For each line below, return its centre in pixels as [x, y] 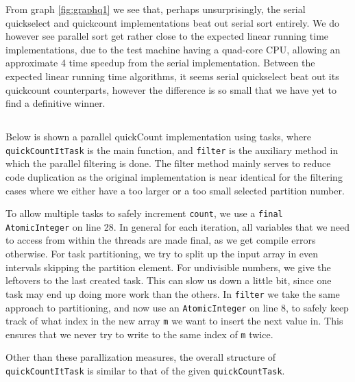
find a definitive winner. [56, 103]
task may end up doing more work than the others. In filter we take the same [173, 293]
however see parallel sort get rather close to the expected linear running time [167, 36]
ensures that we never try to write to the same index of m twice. [139, 334]
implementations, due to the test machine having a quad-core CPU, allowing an [173, 49]
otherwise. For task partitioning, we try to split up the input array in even [162, 254]
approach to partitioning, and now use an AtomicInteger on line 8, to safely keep [177, 307]
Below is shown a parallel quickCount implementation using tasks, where [158, 137]
